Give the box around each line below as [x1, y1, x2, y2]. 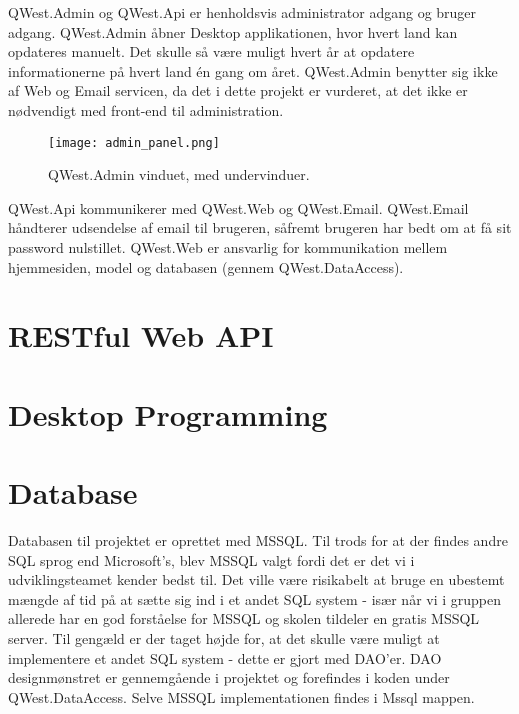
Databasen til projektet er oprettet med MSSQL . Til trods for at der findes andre [8, 530, 508, 551]
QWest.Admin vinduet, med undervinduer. [48, 164, 310, 185]
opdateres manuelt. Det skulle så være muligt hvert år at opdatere [8, 41, 415, 62]
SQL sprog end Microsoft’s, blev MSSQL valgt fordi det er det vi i [8, 549, 415, 570]
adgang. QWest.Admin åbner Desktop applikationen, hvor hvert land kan [8, 21, 458, 42]
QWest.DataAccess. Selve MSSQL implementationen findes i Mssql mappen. [8, 686, 475, 707]
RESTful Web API [8, 315, 274, 356]
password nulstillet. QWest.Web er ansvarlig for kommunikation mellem [8, 237, 448, 257]
